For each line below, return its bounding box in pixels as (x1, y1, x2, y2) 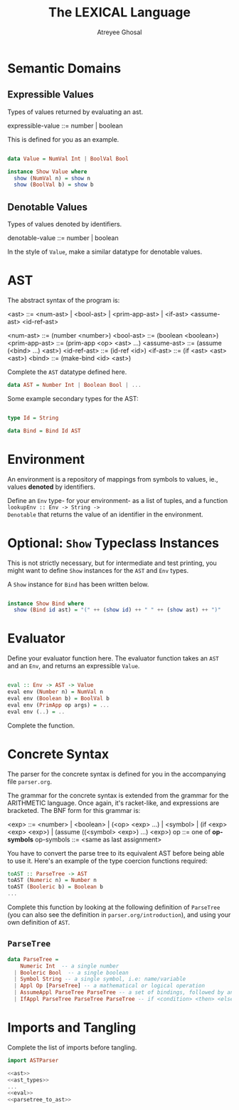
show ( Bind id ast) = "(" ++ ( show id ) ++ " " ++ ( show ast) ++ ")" (14, 606, 221, 613)
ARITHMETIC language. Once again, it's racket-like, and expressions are (7, 799, 220, 807)
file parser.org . (7, 777, 52, 786)
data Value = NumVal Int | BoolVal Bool (7, 155, 129, 162)
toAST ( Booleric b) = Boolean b (7, 883, 103, 891)
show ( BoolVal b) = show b (14, 181, 94, 189)
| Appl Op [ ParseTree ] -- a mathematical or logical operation (14, 982, 205, 990)
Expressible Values (7, 88, 95, 100)
